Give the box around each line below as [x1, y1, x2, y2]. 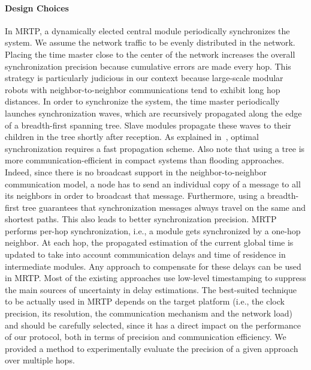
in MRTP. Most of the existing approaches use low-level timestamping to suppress [5, 271, 306, 284]
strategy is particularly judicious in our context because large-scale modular [5, 71, 283, 84]
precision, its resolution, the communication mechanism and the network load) [5, 307, 292, 320]
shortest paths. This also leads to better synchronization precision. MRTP [5, 213, 277, 225]
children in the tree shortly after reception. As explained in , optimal [5, 130, 259, 143]
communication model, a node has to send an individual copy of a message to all [5, 177, 301, 190]
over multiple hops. [5, 354, 75, 366]
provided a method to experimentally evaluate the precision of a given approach [5, 342, 298, 354]
